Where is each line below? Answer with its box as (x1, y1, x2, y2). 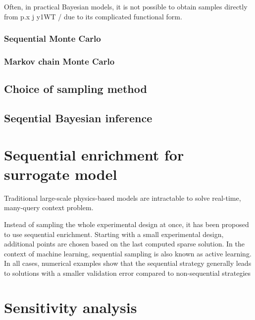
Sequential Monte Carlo (4, 32, 101, 45)
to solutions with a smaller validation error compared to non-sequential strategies (4, 267, 251, 278)
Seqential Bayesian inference (4, 110, 153, 126)
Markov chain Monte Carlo (4, 55, 115, 67)
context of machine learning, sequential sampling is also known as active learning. (4, 248, 252, 258)
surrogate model (4, 163, 117, 184)
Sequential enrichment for (4, 144, 184, 164)
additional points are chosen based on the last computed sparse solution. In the (4, 239, 245, 249)
